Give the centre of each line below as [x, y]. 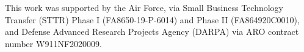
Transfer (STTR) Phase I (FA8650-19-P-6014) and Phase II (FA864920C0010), [152, 19]
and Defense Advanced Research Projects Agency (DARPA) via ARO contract [152, 32]
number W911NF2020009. [53, 43]
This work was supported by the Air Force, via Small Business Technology [144, 7]
